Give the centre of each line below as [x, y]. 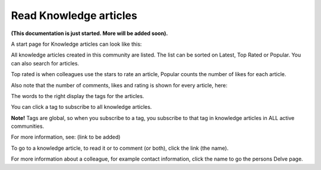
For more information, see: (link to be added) [66, 137]
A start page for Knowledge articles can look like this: [76, 44]
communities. [28, 126]
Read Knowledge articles [74, 15]
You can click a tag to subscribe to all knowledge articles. [81, 107]
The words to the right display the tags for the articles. [78, 96]
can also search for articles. [45, 63]
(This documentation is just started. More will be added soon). [89, 33]
